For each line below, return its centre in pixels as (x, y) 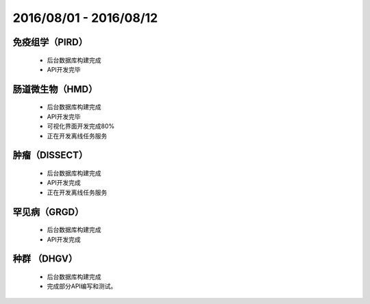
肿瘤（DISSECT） (50, 155)
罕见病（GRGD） (48, 212)
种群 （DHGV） (45, 259)
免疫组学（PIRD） (50, 42)
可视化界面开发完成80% (81, 126)
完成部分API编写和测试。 (82, 286)
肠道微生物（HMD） (55, 89)
